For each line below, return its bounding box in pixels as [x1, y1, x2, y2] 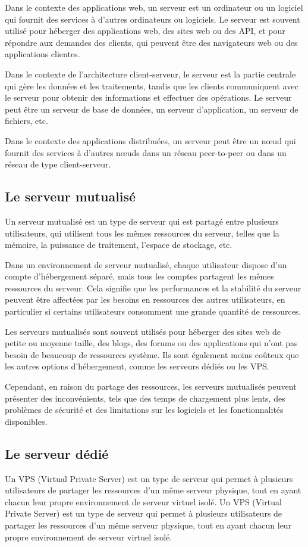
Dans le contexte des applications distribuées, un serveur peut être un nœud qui [5, 134, 296, 147]
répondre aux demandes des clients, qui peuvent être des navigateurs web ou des [5, 36, 298, 48]
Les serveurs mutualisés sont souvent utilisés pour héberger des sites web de [5, 325, 281, 337]
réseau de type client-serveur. [5, 158, 111, 170]
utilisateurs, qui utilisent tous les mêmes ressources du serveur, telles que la [5, 226, 279, 239]
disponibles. [5, 415, 48, 427]
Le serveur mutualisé [5, 187, 136, 206]
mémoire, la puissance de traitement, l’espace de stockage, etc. [5, 238, 232, 251]
